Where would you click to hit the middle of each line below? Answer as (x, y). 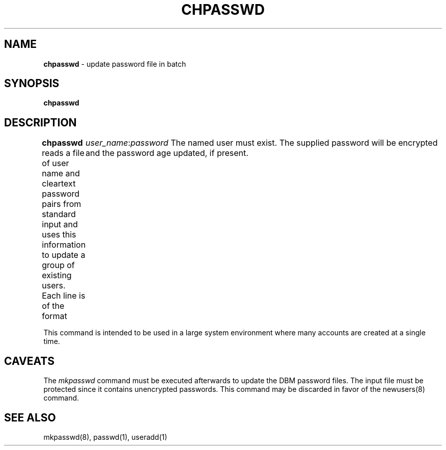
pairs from (62, 204)
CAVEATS (29, 361)
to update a (64, 255)
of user (55, 163)
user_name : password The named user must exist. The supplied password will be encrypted (262, 143)
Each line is (64, 296)
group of (58, 265)
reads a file (63, 153)
